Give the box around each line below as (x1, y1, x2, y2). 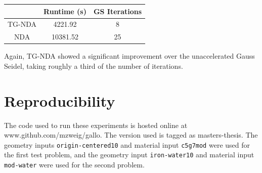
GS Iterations (93, 6, 142, 16)
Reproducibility (4, 90, 115, 111)
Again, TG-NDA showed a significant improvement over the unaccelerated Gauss (4, 51, 255, 61)
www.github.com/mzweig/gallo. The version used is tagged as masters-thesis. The (4, 129, 258, 140)
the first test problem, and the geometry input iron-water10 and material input (4, 149, 254, 160)
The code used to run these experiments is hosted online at (4, 119, 188, 130)
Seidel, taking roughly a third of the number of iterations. (4, 60, 183, 71)
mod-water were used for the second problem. (4, 159, 145, 170)
